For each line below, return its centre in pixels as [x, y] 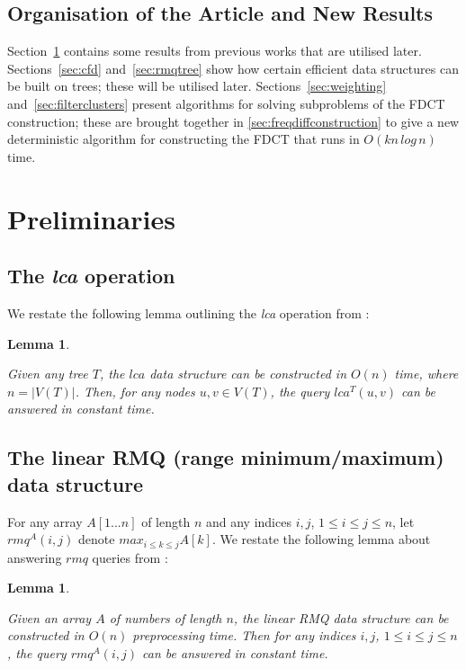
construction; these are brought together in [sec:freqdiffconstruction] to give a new [233, 121]
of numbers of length [166, 617]
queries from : [130, 557]
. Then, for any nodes [135, 391]
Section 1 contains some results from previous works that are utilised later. [215, 51]
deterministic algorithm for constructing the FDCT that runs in [184, 139]
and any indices [248, 521]
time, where [426, 374]
